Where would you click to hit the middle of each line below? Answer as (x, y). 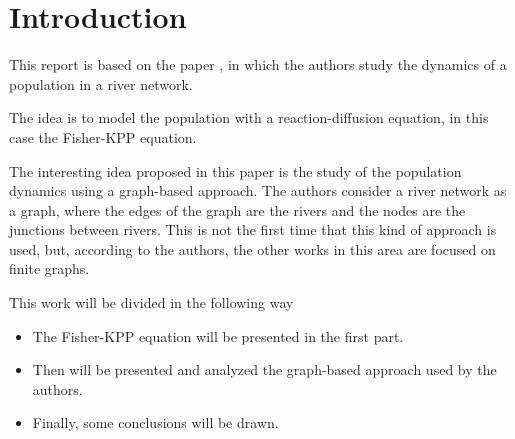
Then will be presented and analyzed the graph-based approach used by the (264, 369)
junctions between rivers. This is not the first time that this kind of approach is (253, 229)
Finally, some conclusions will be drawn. (155, 422)
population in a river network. (101, 83)
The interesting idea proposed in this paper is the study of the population (235, 170)
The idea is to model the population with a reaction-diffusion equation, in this (249, 117)
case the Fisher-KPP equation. (103, 136)
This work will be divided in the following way (151, 302)
